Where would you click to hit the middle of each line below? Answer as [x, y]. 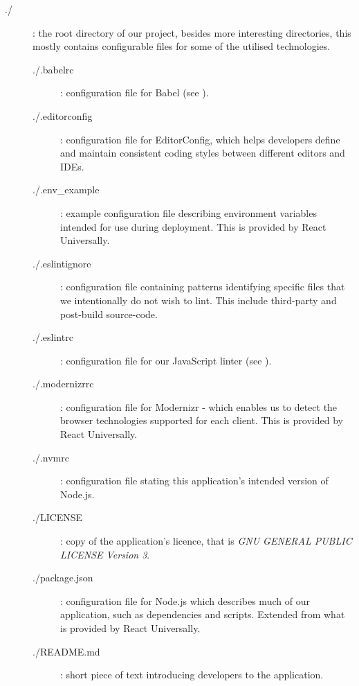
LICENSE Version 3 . [105, 554]
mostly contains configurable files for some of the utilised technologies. [182, 46]
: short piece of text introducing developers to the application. [192, 675]
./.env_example [66, 190]
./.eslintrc [53, 337]
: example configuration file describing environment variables [188, 212]
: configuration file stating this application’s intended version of [194, 481]
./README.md [66, 651]
